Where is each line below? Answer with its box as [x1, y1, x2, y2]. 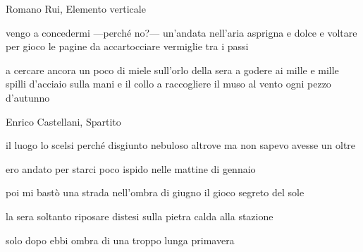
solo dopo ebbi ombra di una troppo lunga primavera [6, 232, 235, 247]
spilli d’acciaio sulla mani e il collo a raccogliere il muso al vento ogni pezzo [6, 76, 331, 91]
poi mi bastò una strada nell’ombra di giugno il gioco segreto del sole [6, 185, 304, 200]
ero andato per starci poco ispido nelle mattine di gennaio [6, 161, 256, 176]
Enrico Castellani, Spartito [6, 114, 121, 128]
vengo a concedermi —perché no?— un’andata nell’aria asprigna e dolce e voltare [6, 25, 357, 40]
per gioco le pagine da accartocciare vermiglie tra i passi [6, 39, 249, 54]
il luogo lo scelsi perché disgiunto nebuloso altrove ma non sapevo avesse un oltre [6, 138, 356, 152]
